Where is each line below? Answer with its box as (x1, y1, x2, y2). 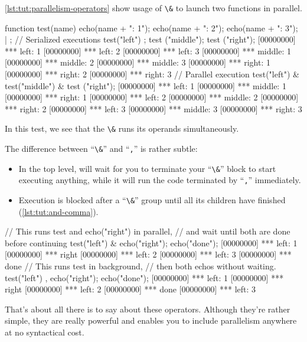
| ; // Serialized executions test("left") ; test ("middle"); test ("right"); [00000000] (5, 33, 296, 45)
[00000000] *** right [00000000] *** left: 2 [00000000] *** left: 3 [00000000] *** (5, 248, 292, 260)
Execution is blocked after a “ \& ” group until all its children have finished (18, 194, 286, 206)
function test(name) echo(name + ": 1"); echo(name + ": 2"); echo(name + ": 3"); (5, 21, 298, 34)
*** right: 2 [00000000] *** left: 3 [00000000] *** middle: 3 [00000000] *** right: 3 (5, 102, 302, 115)
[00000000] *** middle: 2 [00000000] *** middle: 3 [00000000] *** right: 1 (5, 56, 270, 69)
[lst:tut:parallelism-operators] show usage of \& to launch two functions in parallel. (5, 2, 302, 14)
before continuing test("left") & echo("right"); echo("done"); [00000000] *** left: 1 (5, 236, 298, 249)
